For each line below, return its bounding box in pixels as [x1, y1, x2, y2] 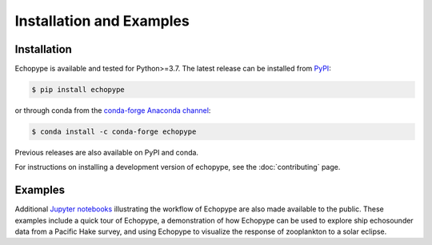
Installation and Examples [14, 12, 190, 30]
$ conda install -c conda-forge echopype [31, 127, 197, 136]
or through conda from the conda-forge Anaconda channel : [14, 106, 211, 115]
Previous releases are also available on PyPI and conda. [14, 148, 199, 157]
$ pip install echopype [31, 85, 126, 94]
